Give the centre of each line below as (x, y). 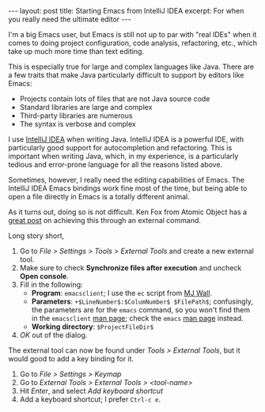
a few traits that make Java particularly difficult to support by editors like (126, 75)
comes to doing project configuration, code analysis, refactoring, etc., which (133, 43)
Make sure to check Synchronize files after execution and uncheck (131, 268)
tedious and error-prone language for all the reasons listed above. (115, 164)
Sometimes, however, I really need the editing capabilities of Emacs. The (127, 180)
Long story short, (36, 236)
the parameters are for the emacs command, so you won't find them (141, 310)
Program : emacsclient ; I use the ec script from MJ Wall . (121, 293)
